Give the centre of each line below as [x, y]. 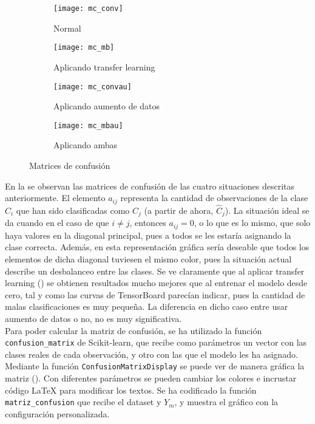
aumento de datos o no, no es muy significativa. [93, 318]
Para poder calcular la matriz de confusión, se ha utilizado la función [134, 330]
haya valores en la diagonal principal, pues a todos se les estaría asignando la [148, 235]
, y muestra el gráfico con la [226, 402]
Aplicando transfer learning [104, 67]
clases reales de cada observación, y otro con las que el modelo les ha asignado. [151, 354]
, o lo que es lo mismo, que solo [252, 223]
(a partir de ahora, [179, 210]
